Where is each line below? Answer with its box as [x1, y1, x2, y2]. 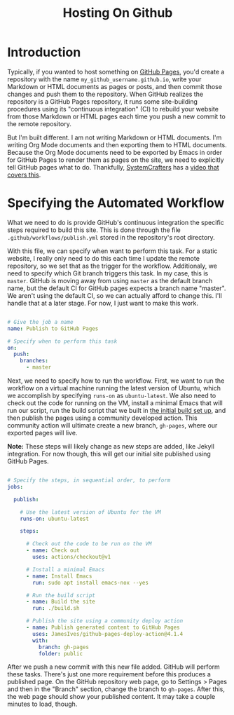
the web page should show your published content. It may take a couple [7, 693, 216, 701]
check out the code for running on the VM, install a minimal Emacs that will [7, 399, 223, 407]
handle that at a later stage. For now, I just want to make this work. [7, 299, 198, 307]
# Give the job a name [7, 318, 74, 325]
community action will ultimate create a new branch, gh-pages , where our [7, 421, 218, 429]
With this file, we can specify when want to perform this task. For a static [7, 247, 218, 255]
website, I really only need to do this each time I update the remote [7, 254, 200, 262]
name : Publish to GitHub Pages [7, 325, 99, 332]
